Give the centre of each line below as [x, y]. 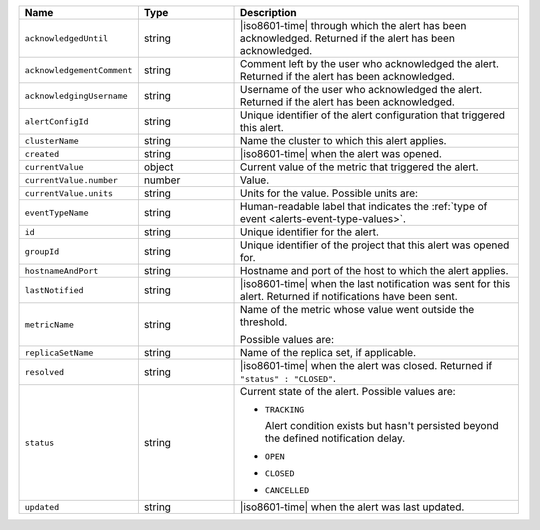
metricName [49, 324]
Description [268, 12]
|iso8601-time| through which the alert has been [353, 25]
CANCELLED [287, 490]
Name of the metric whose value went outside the [357, 309]
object [158, 167]
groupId [42, 251]
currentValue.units [69, 193]
